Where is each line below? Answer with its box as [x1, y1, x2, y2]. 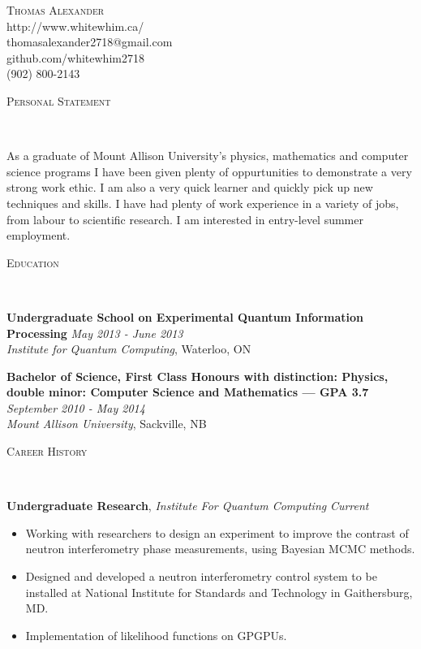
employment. [6, 227, 71, 244]
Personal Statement [6, 92, 111, 109]
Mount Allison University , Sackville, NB [6, 415, 207, 432]
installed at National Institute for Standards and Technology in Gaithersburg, [25, 583, 413, 600]
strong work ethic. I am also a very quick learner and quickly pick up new [6, 179, 373, 196]
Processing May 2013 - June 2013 [6, 324, 183, 341]
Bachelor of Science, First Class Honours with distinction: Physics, [6, 367, 389, 384]
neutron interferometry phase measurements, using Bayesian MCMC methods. [25, 540, 415, 557]
